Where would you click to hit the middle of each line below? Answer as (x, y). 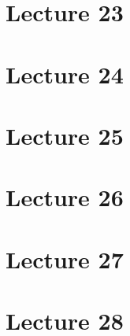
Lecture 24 (65, 74)
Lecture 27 (65, 258)
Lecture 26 (65, 197)
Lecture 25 (65, 135)
